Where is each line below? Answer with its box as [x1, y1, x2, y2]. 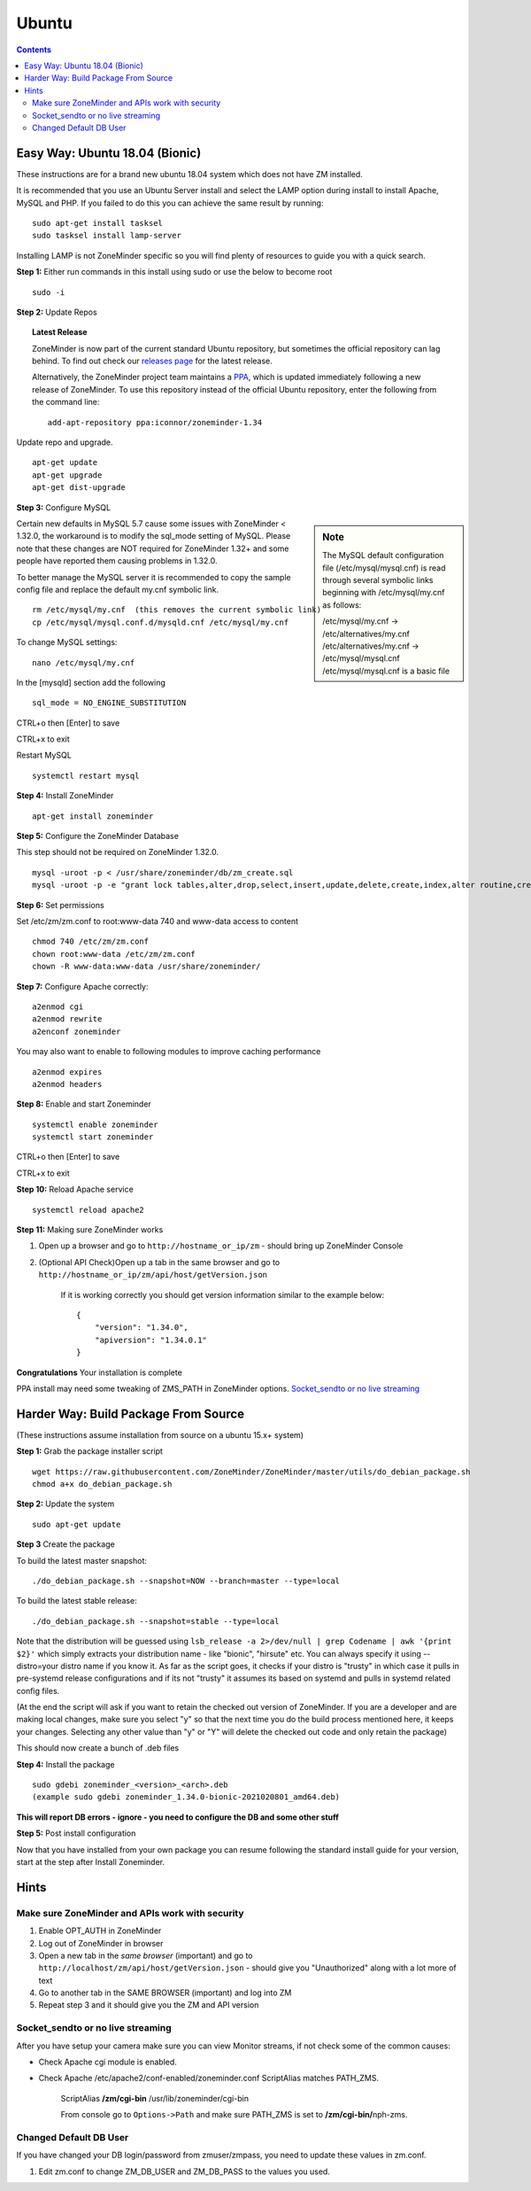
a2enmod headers [32, 1079, 103, 1089]
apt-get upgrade [32, 470, 103, 480]
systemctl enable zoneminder [32, 1119, 158, 1130]
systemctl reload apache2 [32, 1205, 145, 1215]
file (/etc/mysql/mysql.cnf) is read [322, 563, 446, 573]
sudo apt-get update [32, 1519, 121, 1529]
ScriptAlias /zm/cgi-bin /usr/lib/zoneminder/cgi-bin [60, 2093, 250, 2103]
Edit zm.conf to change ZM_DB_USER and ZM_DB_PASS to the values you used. [38, 2166, 331, 2177]
